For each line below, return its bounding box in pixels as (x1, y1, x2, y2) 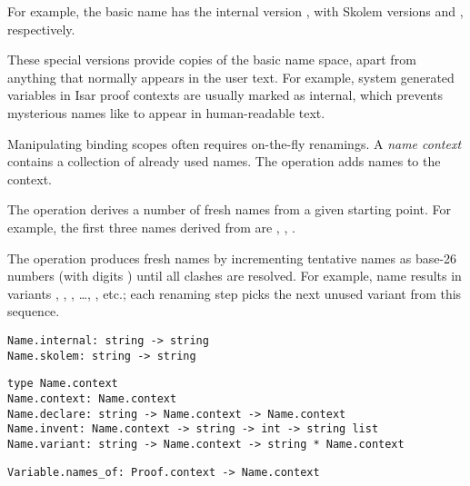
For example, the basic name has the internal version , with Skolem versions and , (7, 2, 464, 20)
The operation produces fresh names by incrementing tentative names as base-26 (7, 248, 457, 267)
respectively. (7, 19, 75, 38)
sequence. (7, 302, 60, 321)
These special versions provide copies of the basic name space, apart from (7, 50, 416, 69)
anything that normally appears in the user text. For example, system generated (7, 67, 455, 86)
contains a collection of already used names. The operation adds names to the (7, 152, 441, 171)
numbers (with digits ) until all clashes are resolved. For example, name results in (7, 266, 462, 285)
